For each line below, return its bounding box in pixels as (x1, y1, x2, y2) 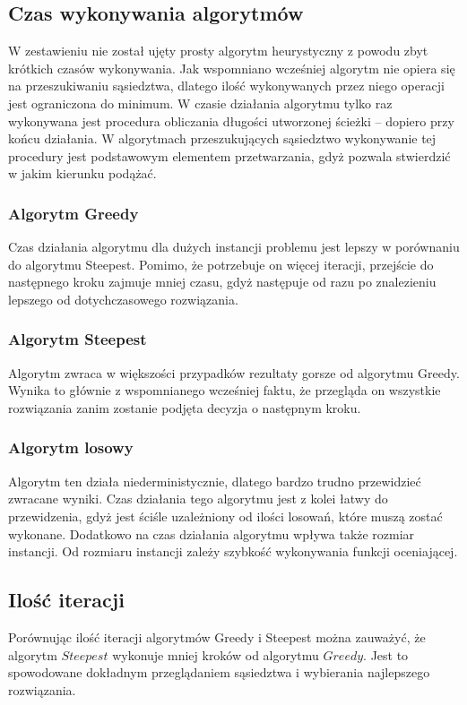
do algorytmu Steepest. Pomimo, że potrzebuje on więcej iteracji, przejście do (8, 254, 434, 273)
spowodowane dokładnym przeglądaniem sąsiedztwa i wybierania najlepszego (8, 663, 430, 682)
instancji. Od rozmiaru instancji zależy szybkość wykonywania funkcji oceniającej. (8, 542, 458, 561)
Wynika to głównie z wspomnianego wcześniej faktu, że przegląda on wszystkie (8, 381, 441, 400)
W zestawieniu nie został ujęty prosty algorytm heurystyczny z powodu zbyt (8, 41, 428, 60)
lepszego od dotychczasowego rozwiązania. (8, 289, 238, 308)
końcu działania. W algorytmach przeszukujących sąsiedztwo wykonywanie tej (8, 129, 437, 148)
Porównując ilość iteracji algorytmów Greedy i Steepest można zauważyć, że (8, 627, 426, 646)
